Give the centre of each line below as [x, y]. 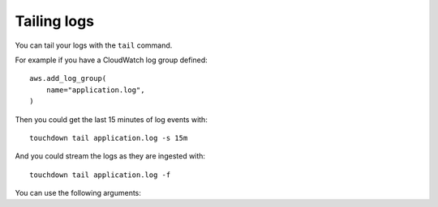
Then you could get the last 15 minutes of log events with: [112, 119]
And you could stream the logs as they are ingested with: [110, 156]
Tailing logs [55, 21]
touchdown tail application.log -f [100, 175]
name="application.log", [95, 90]
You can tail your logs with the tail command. [94, 45]
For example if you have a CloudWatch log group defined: [112, 60]
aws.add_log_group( [68, 78]
